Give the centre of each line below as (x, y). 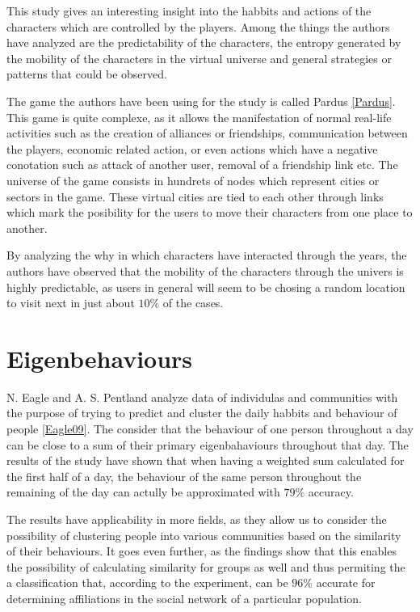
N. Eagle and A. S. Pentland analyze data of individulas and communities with (202, 397)
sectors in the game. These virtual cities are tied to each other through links (195, 196)
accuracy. (331, 492)
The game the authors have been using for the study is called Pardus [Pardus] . (201, 101)
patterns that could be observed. (87, 74)
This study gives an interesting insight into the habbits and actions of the (189, 11)
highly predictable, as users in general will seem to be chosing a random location (206, 287)
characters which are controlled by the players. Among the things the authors (198, 26)
